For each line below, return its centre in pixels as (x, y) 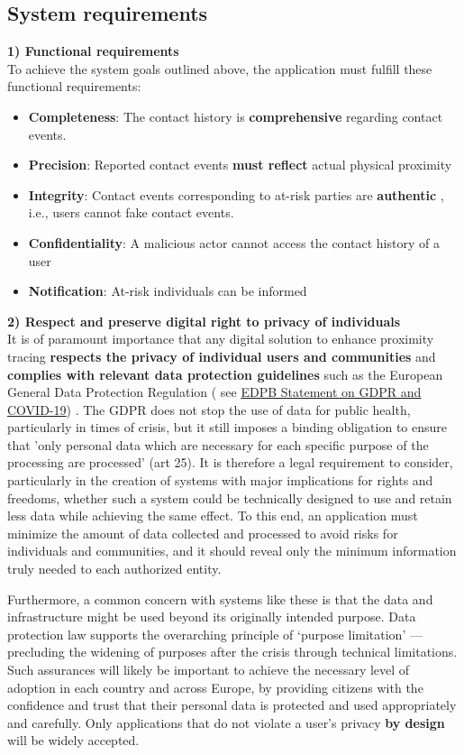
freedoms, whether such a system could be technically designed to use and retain (230, 497)
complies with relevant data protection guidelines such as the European (225, 374)
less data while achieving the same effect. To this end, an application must (213, 516)
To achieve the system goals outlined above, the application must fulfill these (220, 68)
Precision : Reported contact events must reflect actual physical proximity (240, 165)
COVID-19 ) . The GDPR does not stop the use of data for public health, (209, 409)
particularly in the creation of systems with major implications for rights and (220, 480)
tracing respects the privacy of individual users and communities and (222, 356)
